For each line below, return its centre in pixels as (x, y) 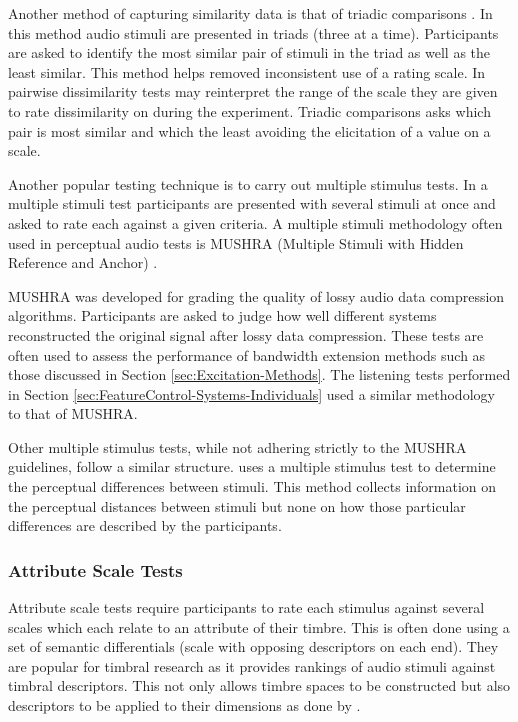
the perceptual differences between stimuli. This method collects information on (252, 486)
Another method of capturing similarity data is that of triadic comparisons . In (250, 13)
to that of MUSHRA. (73, 413)
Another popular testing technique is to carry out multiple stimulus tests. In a (248, 183)
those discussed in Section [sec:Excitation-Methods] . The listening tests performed (259, 374)
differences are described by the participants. (145, 525)
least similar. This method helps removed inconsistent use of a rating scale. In (247, 71)
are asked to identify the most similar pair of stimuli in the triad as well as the (249, 52)
